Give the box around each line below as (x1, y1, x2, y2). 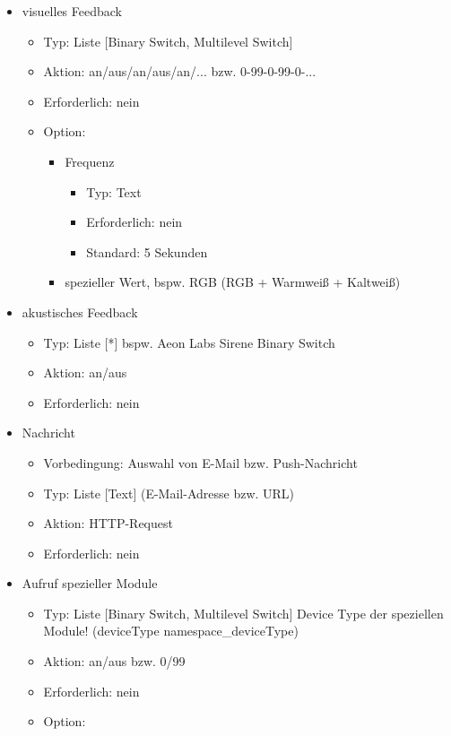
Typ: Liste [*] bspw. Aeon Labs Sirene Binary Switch (43, 333, 335, 351)
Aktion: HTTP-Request (43, 514, 173, 533)
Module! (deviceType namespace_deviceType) (43, 621, 299, 640)
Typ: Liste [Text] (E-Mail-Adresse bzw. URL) (43, 483, 295, 502)
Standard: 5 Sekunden (86, 242, 208, 261)
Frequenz (65, 152, 115, 170)
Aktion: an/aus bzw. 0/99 (43, 652, 186, 671)
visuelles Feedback (22, 2, 122, 20)
